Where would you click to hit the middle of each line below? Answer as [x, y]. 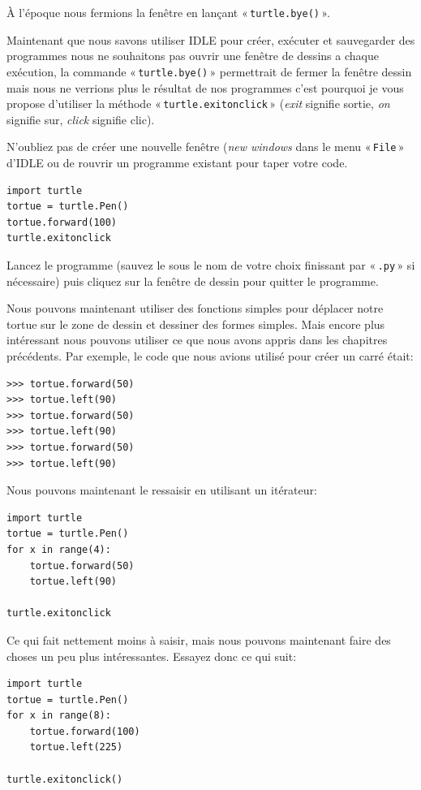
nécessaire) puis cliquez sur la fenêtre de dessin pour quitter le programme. [193, 281]
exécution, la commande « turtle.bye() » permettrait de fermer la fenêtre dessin [209, 71]
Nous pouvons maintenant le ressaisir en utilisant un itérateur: [162, 490]
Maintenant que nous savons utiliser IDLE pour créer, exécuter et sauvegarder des [211, 39]
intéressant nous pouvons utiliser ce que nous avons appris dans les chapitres [197, 340]
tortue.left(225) [76, 747]
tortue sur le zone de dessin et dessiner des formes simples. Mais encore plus [196, 324]
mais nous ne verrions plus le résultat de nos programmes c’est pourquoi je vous [205, 87]
